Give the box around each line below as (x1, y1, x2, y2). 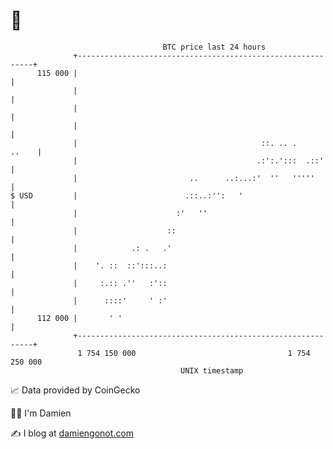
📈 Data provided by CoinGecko (10, 384, 141, 396)
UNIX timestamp (180, 365, 244, 376)
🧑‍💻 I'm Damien (10, 407, 72, 419)
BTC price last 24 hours (162, 42, 267, 52)
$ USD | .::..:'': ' (10, 190, 244, 201)
